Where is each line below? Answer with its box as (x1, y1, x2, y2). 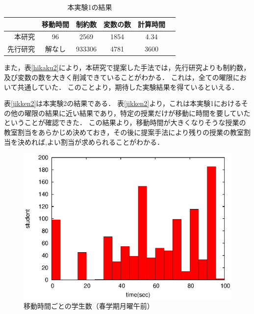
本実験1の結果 (67, 2, 112, 12)
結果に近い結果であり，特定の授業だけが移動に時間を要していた (45, 107, 251, 118)
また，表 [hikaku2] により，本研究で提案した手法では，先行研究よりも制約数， (4, 62, 251, 73)
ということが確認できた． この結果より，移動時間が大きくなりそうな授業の (4, 117, 246, 128)
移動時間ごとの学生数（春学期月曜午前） (24, 301, 154, 311)
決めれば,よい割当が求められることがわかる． (17, 136, 164, 147)
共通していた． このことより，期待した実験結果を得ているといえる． (17, 81, 239, 92)
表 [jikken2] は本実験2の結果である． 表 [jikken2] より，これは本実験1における (4, 98, 241, 108)
